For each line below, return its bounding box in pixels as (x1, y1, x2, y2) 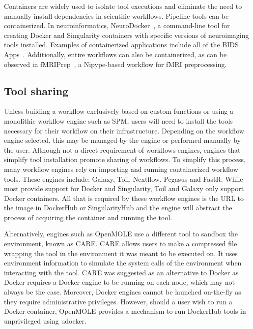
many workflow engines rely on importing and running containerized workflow (4, 164, 238, 174)
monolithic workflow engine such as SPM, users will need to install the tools (4, 115, 233, 126)
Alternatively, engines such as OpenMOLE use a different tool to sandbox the (4, 229, 238, 239)
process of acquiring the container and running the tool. (4, 212, 172, 222)
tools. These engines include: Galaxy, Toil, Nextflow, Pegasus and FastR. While (4, 173, 243, 184)
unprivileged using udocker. (4, 315, 86, 326)
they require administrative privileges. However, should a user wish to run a (4, 296, 232, 306)
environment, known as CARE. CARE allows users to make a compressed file (4, 238, 237, 249)
